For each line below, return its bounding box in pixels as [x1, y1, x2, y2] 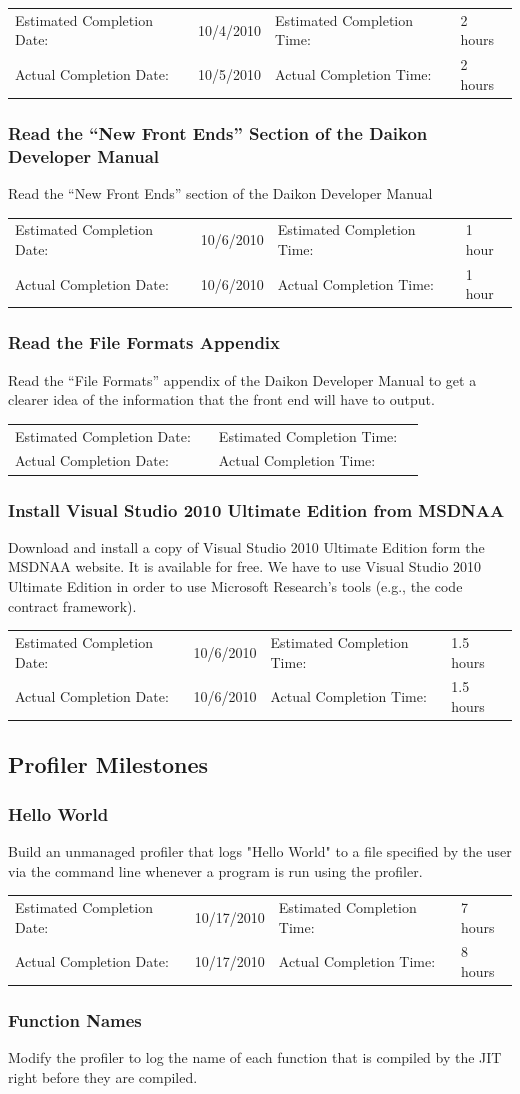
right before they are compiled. [8, 1066, 198, 1087]
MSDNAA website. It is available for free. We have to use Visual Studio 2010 [8, 556, 482, 577]
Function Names [8, 1008, 142, 1033]
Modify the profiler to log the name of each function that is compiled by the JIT [8, 1047, 502, 1068]
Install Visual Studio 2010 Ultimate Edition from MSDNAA [8, 497, 505, 522]
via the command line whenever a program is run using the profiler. [8, 860, 423, 881]
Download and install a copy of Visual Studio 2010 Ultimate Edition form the [8, 536, 485, 557]
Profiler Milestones [8, 749, 209, 780]
